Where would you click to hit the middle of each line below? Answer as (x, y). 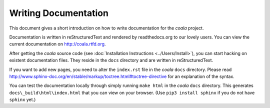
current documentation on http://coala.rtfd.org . (57, 44)
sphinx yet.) (22, 99)
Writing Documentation (59, 13)
